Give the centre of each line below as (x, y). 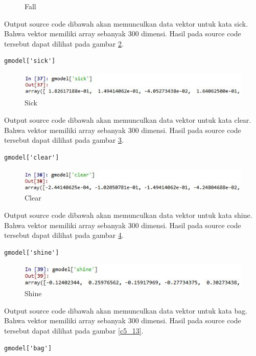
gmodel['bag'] (28, 348)
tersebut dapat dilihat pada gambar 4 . (64, 235)
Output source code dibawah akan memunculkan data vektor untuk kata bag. (126, 310)
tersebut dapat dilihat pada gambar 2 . (64, 43)
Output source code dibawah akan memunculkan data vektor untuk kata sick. (126, 23)
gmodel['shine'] (32, 252)
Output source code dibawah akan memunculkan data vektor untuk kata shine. (128, 215)
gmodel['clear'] (32, 157)
